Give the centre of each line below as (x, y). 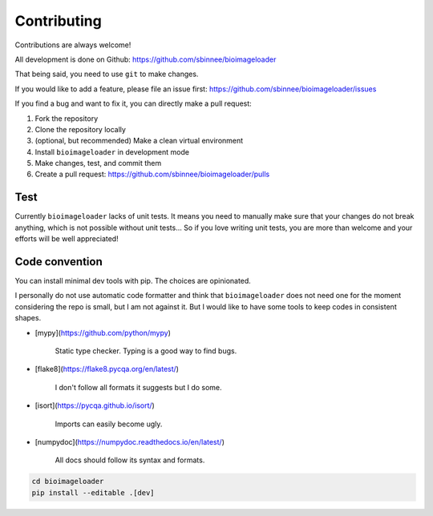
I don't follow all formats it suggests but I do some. (138, 387)
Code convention (59, 262)
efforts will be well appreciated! (67, 239)
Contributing (58, 21)
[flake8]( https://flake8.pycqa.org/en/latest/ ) (107, 369)
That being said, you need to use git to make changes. (107, 74)
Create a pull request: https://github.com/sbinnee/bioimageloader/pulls (152, 174)
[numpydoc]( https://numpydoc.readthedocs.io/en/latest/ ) (129, 441)
